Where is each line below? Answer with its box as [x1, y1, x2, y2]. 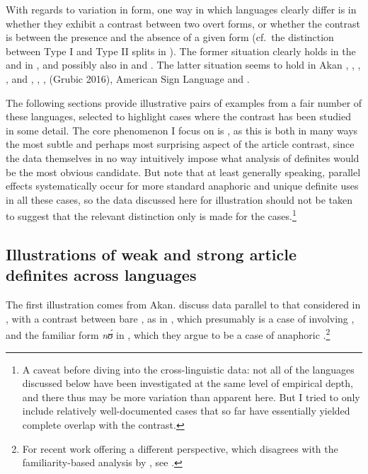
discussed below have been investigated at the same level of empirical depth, [22, 376, 353, 391]
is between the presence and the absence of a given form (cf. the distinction [6, 30, 334, 45]
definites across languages [6, 264, 197, 286]
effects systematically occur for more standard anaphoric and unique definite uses [6, 178, 359, 193]
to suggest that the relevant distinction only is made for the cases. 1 [6, 207, 297, 223]
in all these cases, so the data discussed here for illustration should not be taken [6, 192, 353, 207]
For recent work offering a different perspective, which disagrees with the [22, 441, 338, 456]
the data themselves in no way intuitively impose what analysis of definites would [6, 150, 360, 165]
